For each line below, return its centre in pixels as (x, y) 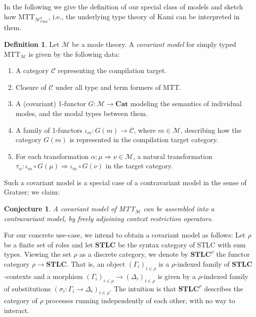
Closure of (31, 87)
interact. (17, 310)
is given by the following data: (74, 54)
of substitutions (27, 288)
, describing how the (211, 130)
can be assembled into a (179, 209)
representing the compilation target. (112, 70)
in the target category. (139, 166)
